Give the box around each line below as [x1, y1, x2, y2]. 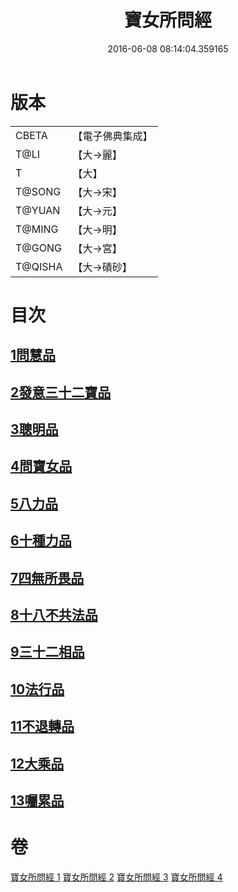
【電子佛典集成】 [72, 129, 153, 143]
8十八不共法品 [10, 607, 98, 623]
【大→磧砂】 [72, 260, 133, 274]
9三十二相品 [10, 644, 85, 661]
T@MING [15, 222, 59, 236]
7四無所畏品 [10, 569, 85, 586]
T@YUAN [15, 203, 61, 217]
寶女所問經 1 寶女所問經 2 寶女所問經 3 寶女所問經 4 [10, 871, 223, 883]
